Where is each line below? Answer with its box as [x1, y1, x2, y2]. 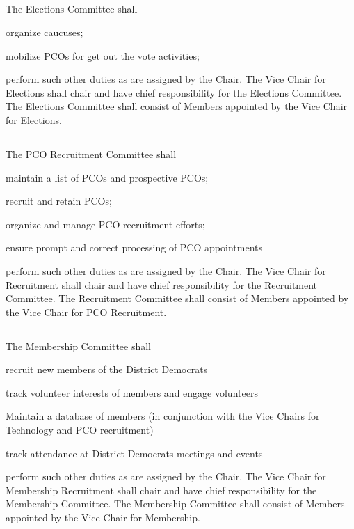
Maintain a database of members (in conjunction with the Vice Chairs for [6, 409, 320, 423]
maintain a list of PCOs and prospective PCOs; [6, 170, 209, 184]
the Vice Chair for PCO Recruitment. [6, 304, 167, 319]
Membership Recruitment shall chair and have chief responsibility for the [6, 482, 317, 497]
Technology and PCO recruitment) [6, 423, 154, 437]
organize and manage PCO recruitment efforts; [6, 216, 205, 231]
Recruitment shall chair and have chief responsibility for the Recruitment [6, 277, 318, 292]
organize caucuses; [6, 24, 83, 39]
